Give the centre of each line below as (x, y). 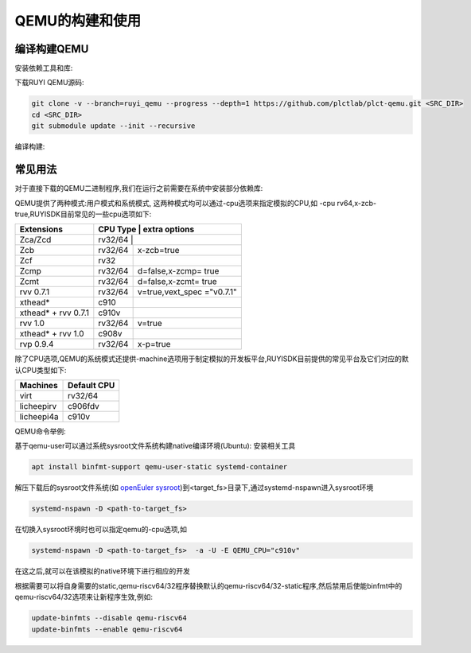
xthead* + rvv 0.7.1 (54, 313)
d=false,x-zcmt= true (177, 282)
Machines (39, 386)
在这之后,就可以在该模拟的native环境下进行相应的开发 (102, 571)
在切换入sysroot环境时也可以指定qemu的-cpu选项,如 (101, 530)
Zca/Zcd (35, 240)
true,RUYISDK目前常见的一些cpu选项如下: (83, 214)
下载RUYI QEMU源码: (49, 83)
